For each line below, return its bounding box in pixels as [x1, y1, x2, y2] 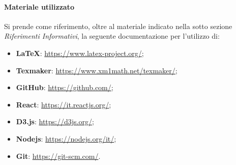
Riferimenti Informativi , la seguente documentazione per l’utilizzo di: [4, 31, 220, 41]
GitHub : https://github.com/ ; [16, 82, 113, 93]
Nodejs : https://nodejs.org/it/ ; [16, 133, 116, 144]
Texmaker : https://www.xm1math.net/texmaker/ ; [16, 65, 178, 75]
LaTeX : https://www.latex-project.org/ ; [16, 47, 144, 58]
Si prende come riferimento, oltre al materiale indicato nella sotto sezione [4, 20, 232, 31]
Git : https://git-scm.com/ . [16, 150, 101, 161]
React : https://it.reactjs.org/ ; [16, 99, 111, 109]
